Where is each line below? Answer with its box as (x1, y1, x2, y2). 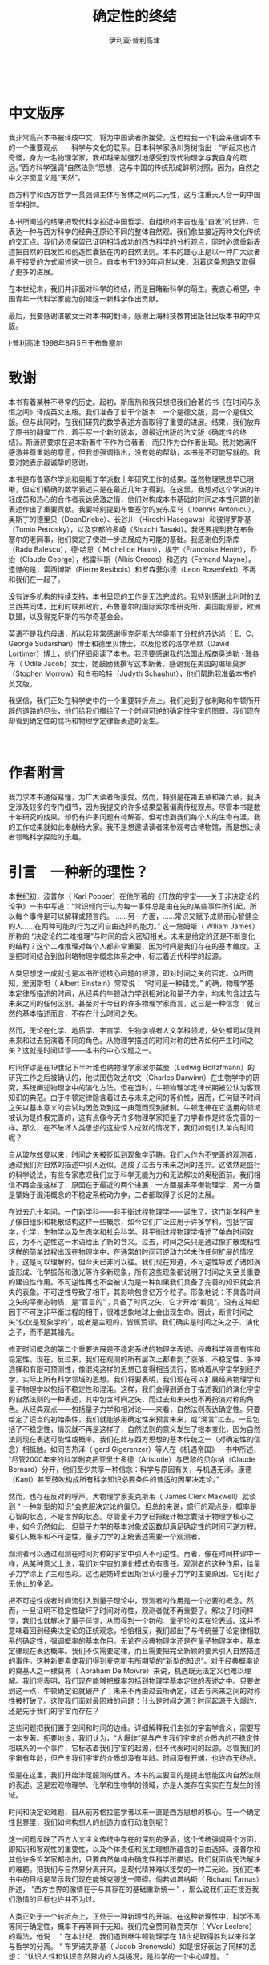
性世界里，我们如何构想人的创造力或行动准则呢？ (8, 1817, 170, 1826)
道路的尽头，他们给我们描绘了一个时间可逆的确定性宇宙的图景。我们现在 (22, 706, 261, 715)
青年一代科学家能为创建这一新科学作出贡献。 (14, 293, 163, 303)
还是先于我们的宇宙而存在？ (8, 1705, 100, 1716)
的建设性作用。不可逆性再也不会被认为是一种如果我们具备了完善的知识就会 (8, 1276, 254, 1287)
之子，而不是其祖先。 (8, 1327, 78, 1336)
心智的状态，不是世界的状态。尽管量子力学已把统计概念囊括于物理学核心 (8, 1511, 247, 1521)
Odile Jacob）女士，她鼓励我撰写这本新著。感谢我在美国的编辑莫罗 (23, 658, 247, 668)
